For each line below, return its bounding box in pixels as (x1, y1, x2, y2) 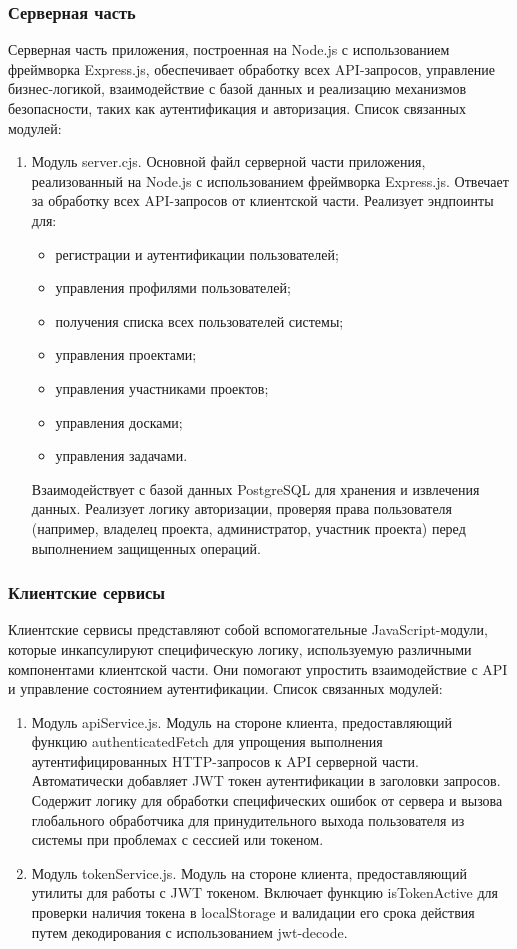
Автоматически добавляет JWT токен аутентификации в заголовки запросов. (31, 770, 501, 791)
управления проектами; (55, 344, 197, 365)
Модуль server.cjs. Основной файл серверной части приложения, (31, 151, 426, 172)
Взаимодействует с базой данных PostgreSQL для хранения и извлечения (31, 478, 480, 499)
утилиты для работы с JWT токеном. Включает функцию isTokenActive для (31, 882, 498, 903)
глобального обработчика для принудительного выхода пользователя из (31, 809, 465, 830)
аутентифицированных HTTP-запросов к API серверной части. (31, 750, 419, 771)
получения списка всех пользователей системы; (55, 310, 344, 331)
